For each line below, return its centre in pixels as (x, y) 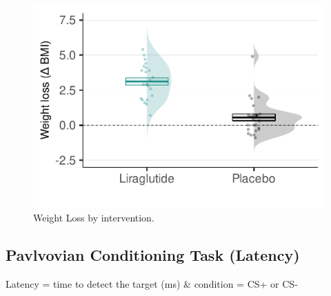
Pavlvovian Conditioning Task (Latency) (153, 255)
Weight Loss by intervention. (94, 218)
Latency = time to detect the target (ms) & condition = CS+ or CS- (152, 283)
